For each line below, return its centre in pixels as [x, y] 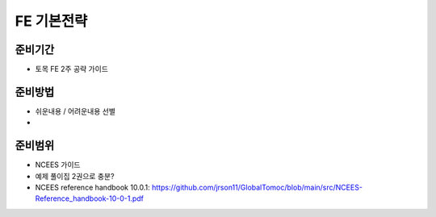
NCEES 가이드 [58, 165]
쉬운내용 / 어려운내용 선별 [75, 111]
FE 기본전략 [51, 21]
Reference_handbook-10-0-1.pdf [90, 198]
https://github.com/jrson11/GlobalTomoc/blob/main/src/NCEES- [258, 188]
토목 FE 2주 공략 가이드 [72, 69]
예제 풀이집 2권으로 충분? [75, 176]
